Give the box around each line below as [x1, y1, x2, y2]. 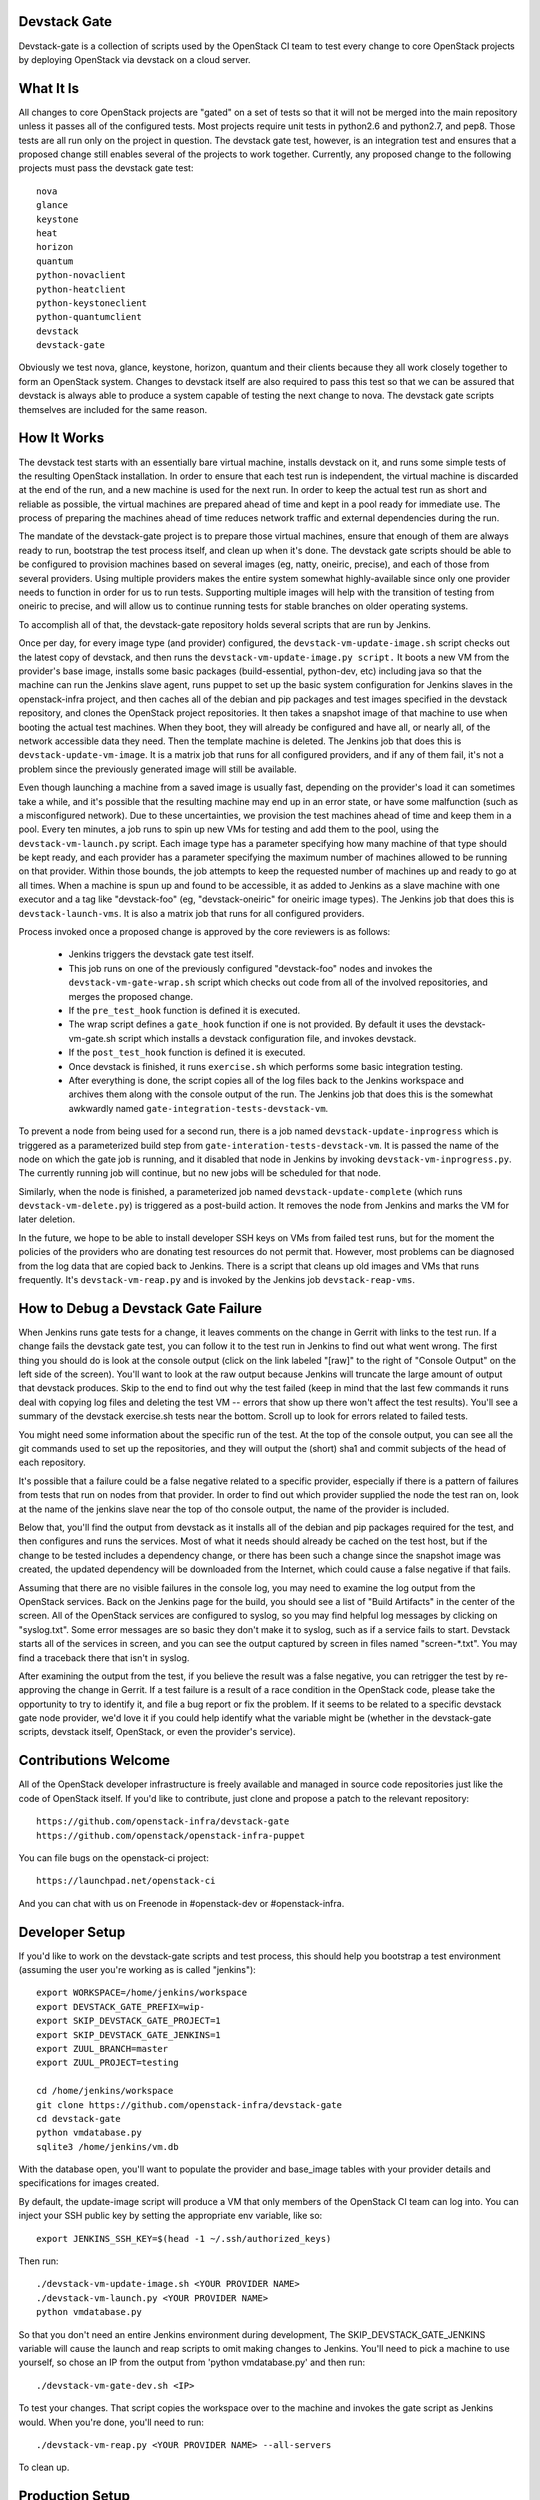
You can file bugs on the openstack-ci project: [18, 1851, 209, 1864]
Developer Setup [18, 1923, 126, 1940]
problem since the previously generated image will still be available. [18, 763, 297, 775]
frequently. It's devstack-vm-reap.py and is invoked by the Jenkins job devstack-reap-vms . [18, 1274, 415, 1286]
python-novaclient [36, 270, 127, 281]
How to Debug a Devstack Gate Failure [18, 1300, 263, 1317]
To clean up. [18, 2461, 70, 2474]
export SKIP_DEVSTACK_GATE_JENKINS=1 [36, 2029, 222, 2040]
